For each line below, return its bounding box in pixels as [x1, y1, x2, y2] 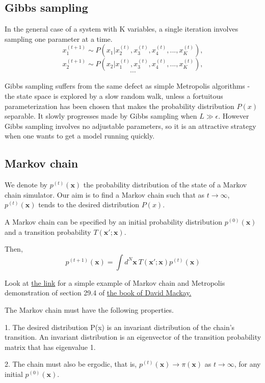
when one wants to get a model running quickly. [5, 130, 155, 141]
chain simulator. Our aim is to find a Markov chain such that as [5, 189, 205, 200]
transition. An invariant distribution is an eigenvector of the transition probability [5, 332, 261, 342]
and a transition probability [5, 226, 91, 237]
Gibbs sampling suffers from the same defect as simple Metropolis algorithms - [5, 80, 250, 91]
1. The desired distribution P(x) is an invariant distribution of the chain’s [5, 321, 235, 332]
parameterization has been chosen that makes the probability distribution [5, 100, 234, 111]
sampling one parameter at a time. [5, 33, 113, 44]
